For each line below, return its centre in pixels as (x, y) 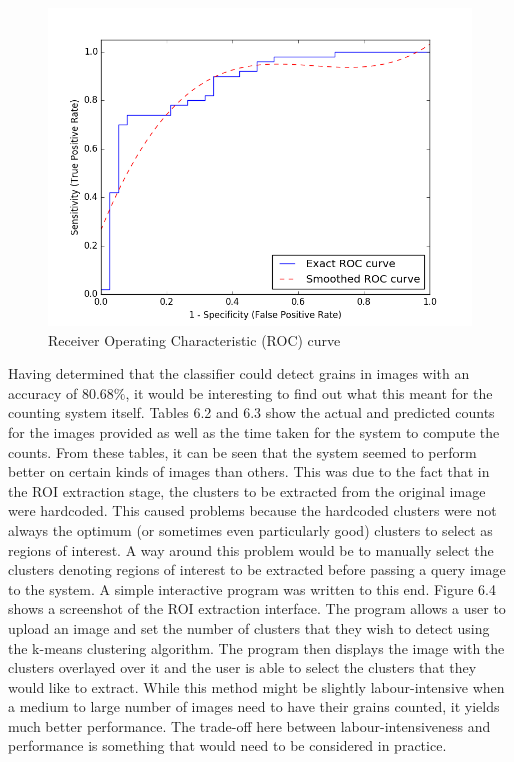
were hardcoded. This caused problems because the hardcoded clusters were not (252, 510)
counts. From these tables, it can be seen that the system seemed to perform (242, 451)
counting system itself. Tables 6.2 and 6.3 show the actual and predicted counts (251, 412)
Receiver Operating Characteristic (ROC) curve (194, 339)
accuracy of (43, 392)
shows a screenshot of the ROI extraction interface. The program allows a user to (257, 608)
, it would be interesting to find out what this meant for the (309, 392)
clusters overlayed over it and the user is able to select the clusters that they (242, 667)
